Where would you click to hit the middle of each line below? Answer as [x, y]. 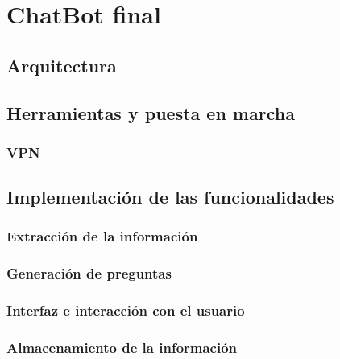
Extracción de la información [102, 236]
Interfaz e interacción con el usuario [126, 310]
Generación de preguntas [89, 273]
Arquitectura [62, 65]
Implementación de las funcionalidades [170, 197]
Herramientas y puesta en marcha [151, 112]
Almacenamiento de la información [122, 347]
